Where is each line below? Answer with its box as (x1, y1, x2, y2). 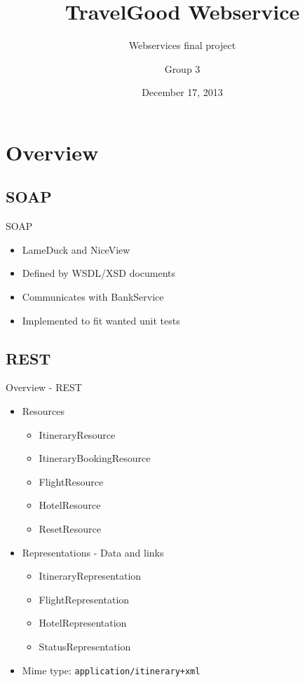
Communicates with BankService (22, 289, 164, 304)
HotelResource (39, 498, 101, 512)
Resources (22, 404, 65, 418)
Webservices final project (128, 38, 236, 53)
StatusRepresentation (39, 639, 131, 653)
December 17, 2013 (142, 85, 223, 100)
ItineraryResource (39, 427, 116, 442)
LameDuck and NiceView (22, 242, 130, 257)
